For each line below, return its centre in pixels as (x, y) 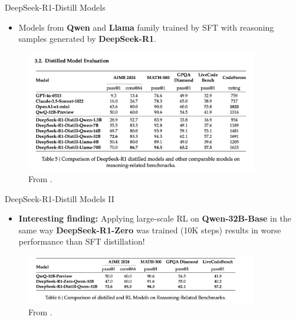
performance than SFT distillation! (82, 241)
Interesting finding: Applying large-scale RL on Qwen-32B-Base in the (155, 218)
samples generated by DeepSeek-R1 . (87, 39)
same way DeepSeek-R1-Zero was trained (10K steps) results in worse (150, 230)
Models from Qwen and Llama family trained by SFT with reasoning (146, 27)
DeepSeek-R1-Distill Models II (60, 198)
